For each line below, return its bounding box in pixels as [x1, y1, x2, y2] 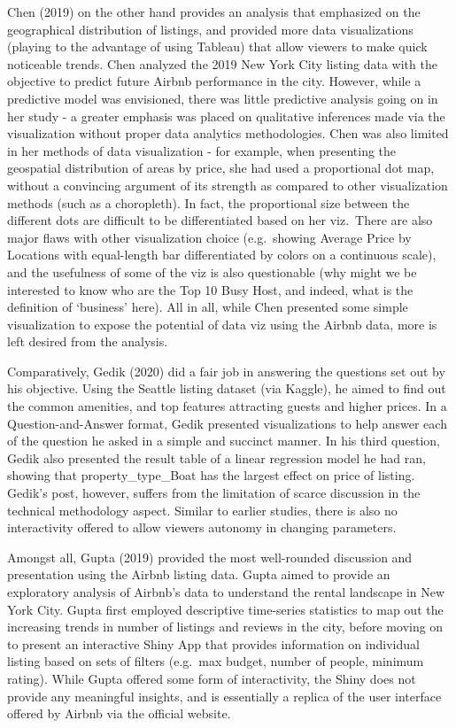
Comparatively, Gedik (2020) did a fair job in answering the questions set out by [7, 361, 445, 380]
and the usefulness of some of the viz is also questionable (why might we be [7, 262, 417, 281]
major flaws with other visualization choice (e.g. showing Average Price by [7, 228, 412, 246]
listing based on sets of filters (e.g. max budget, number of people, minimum [7, 652, 424, 670]
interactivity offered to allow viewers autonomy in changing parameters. [7, 518, 397, 537]
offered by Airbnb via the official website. [7, 704, 231, 723]
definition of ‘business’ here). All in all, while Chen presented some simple [7, 298, 408, 316]
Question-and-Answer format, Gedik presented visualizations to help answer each [7, 414, 447, 432]
